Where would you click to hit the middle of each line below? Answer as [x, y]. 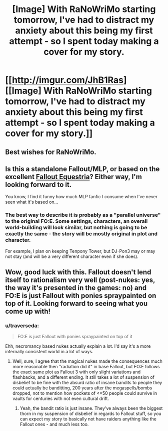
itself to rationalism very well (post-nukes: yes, [80, 280]
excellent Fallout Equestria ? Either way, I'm [74, 177]
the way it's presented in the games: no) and [76, 288]
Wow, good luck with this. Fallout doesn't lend [78, 272]
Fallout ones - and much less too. [54, 424]
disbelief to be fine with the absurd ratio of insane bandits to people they [87, 383]
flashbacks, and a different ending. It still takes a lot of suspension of [83, 377]
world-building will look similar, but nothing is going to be [76, 228]
